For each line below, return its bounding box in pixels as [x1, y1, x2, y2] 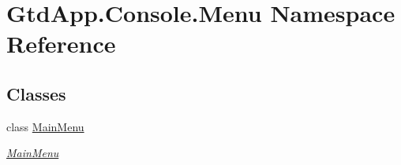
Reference [6, 27, 116, 60]
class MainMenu [6, 118, 84, 134]
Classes [6, 81, 66, 105]
